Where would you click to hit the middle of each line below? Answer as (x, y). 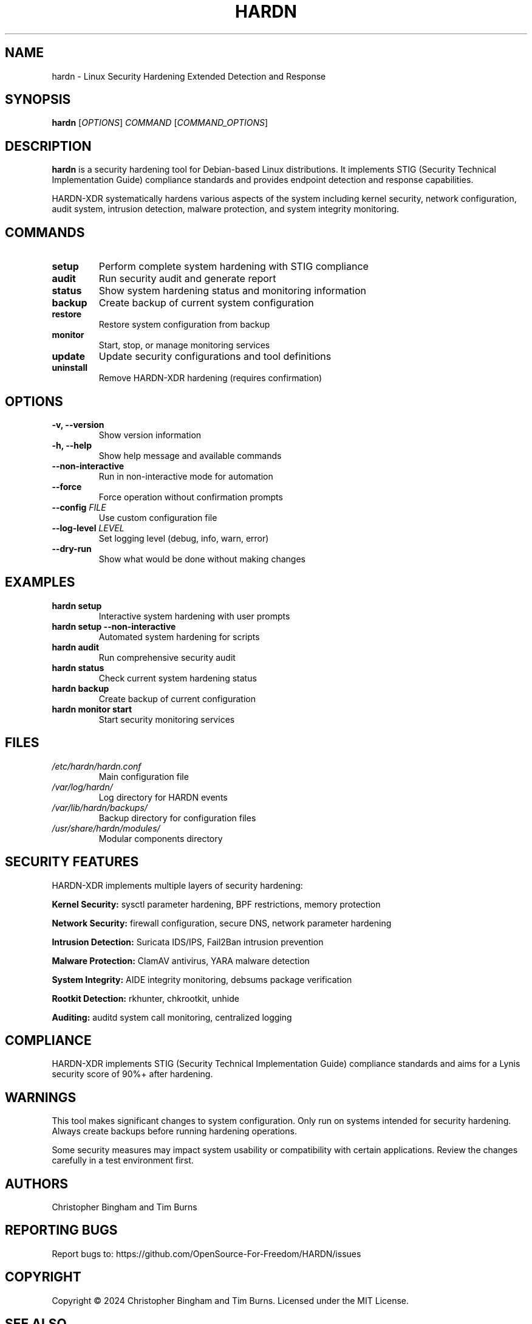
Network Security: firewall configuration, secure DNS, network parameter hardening (222, 923)
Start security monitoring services (167, 719)
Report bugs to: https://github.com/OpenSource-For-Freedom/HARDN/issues (206, 1253)
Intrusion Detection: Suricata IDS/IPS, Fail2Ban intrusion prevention (188, 942)
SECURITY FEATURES (72, 862)
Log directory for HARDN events (163, 797)
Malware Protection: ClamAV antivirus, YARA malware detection (181, 960)
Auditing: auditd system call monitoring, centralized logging (172, 1017)
